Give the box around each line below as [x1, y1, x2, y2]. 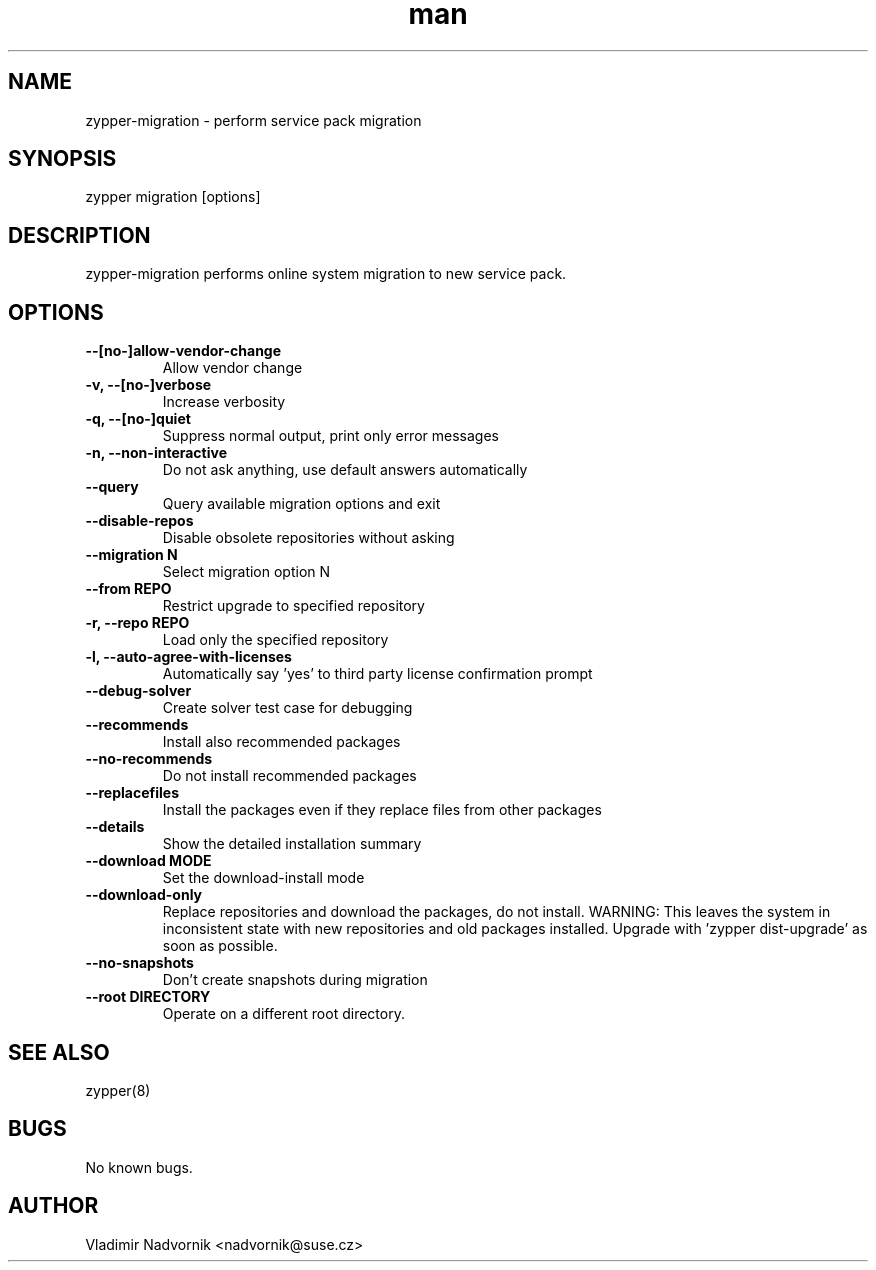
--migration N [85, 546, 178, 564]
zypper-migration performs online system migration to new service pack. [85, 265, 567, 283]
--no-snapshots [85, 954, 194, 972]
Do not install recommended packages [162, 767, 417, 785]
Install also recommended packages [162, 733, 401, 751]
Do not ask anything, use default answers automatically [162, 461, 528, 479]
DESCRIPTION [8, 222, 151, 248]
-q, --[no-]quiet [85, 410, 191, 428]
